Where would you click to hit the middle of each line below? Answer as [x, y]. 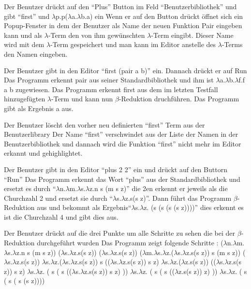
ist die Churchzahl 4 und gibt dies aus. [61, 217]
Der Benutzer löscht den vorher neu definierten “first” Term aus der [104, 124]
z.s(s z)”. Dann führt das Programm [178, 198]
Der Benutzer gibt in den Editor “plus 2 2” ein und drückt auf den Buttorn [116, 169]
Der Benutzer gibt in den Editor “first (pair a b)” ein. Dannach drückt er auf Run [125, 70]
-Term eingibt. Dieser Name [192, 35]
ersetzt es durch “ [30, 188]
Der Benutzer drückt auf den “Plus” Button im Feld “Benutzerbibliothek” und [120, 6]
